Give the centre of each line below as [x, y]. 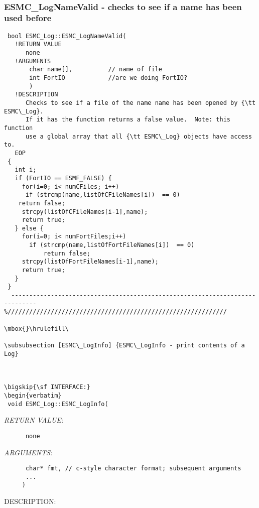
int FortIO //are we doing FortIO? [108, 78]
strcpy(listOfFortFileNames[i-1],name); [90, 262]
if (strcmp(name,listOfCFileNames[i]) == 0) [103, 195]
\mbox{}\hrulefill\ [36, 329]
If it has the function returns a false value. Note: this [128, 120]
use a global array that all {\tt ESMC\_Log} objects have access [139, 136]
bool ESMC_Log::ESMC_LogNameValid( [67, 36]
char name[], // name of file [96, 70]
